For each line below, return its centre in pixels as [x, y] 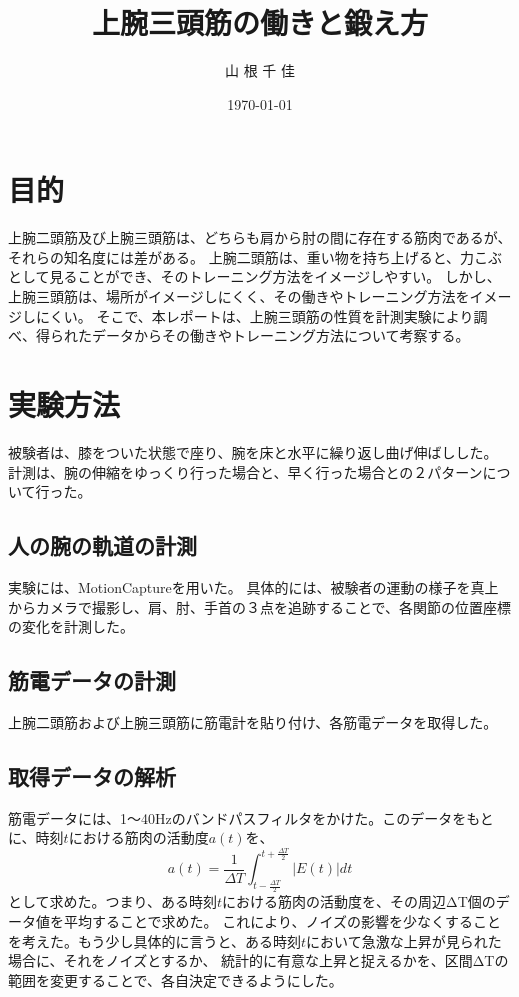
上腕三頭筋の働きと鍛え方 [259, 22]
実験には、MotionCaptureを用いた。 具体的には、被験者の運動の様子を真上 [253, 586]
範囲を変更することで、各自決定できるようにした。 [175, 979]
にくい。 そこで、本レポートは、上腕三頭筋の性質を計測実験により [254, 315]
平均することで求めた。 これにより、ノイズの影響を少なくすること [282, 921]
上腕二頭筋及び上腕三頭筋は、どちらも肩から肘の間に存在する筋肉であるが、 [260, 237]
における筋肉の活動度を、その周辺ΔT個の [359, 901]
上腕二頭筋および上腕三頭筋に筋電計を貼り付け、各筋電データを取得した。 [253, 721]
